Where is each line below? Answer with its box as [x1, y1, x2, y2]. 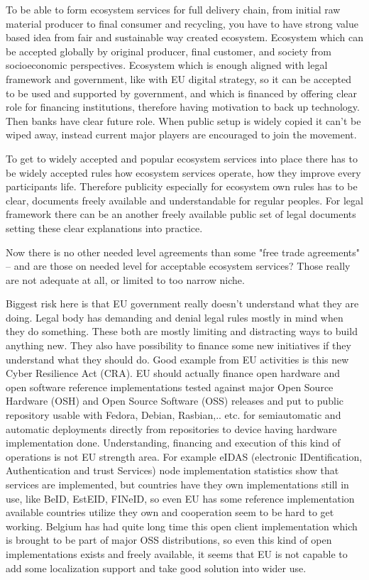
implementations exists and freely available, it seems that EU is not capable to [6, 546, 348, 561]
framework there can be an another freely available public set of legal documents [6, 207, 356, 221]
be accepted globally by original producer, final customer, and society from [6, 43, 331, 58]
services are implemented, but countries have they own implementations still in [6, 477, 349, 491]
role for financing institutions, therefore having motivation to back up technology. [6, 99, 360, 114]
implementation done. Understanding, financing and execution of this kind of [6, 435, 341, 450]
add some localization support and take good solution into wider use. [6, 560, 307, 575]
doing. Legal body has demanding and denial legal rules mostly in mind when [6, 310, 343, 324]
